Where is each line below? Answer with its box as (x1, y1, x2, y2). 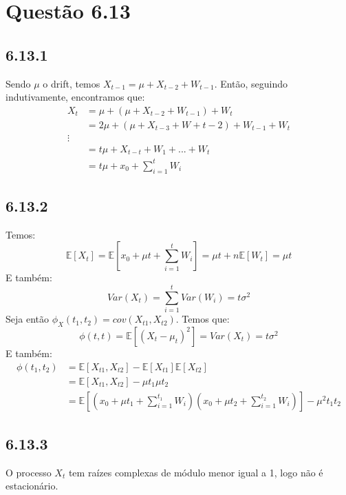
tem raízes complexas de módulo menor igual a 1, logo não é (68, 465, 323, 479)
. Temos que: (175, 312, 230, 326)
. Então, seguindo (214, 76, 288, 90)
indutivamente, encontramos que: (6, 90, 145, 104)
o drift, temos (43, 76, 100, 90)
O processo (6, 465, 52, 479)
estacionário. (6, 478, 58, 493)
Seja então (6, 312, 49, 326)
